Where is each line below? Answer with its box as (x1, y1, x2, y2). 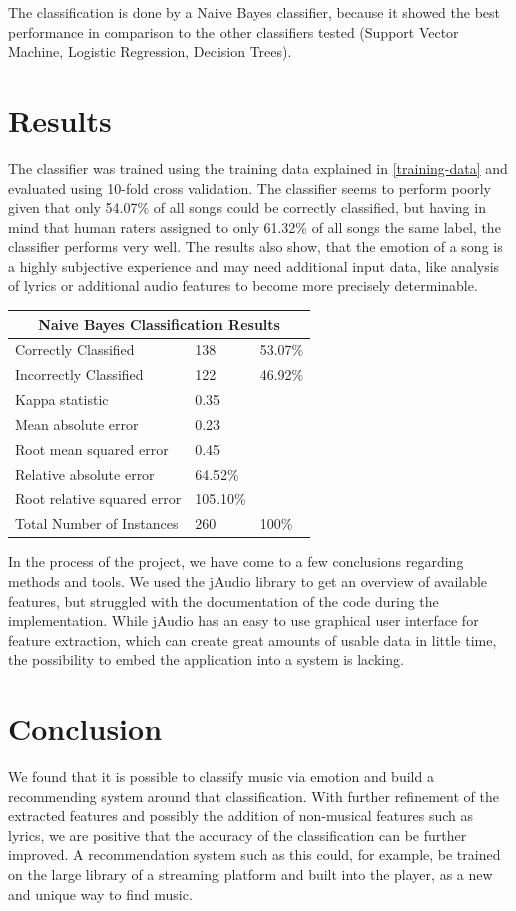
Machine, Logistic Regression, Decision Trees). (8, 41, 292, 62)
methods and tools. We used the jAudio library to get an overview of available (8, 571, 488, 591)
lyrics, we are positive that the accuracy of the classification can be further (8, 824, 467, 845)
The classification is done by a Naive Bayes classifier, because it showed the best (8, 2, 500, 22)
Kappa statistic (15, 389, 109, 410)
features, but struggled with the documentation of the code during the (8, 590, 439, 611)
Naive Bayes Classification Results (38, 313, 280, 334)
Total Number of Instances (15, 513, 179, 534)
